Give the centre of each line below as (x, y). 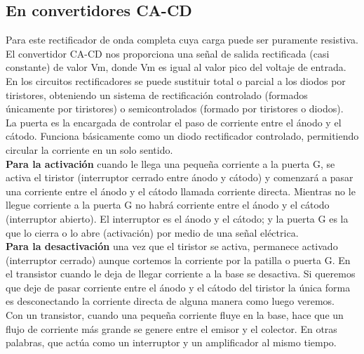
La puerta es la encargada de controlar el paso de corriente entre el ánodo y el (174, 122)
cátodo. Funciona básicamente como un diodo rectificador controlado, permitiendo (182, 136)
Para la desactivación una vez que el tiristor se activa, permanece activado (172, 246)
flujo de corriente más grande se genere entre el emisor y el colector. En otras (171, 328)
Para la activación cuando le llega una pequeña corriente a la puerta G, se (170, 163)
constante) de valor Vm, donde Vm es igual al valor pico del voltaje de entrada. (176, 67)
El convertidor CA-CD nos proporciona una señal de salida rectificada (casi (168, 53)
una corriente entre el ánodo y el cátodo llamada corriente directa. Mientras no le (181, 191)
